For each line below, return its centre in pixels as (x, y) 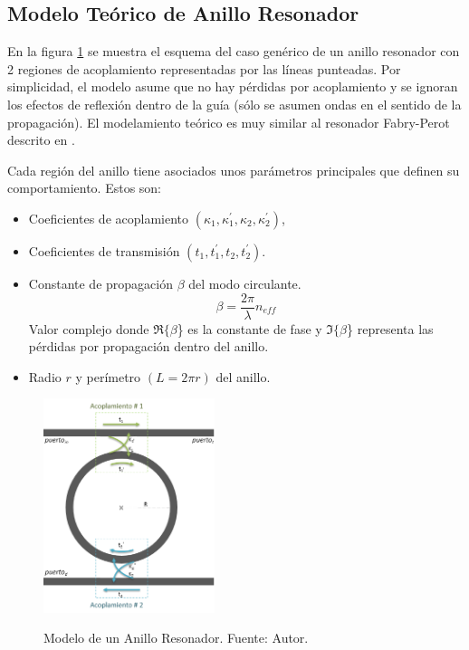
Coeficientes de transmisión (104, 250)
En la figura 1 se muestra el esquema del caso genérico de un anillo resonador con (234, 51)
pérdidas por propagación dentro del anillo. (148, 346)
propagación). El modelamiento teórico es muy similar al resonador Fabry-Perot (229, 122)
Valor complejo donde (89, 328)
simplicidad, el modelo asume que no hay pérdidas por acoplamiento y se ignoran (233, 86)
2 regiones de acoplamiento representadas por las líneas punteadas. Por (204, 68)
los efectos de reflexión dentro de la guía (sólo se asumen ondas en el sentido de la (234, 104)
